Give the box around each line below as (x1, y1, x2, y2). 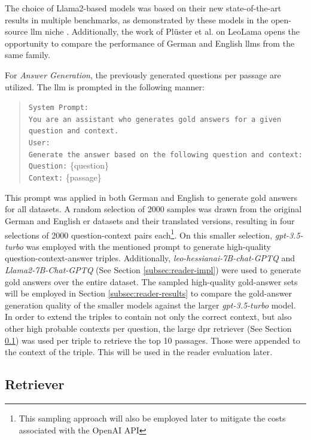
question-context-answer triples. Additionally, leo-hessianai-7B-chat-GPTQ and (5, 252, 295, 264)
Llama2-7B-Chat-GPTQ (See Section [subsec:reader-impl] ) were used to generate (5, 263, 301, 276)
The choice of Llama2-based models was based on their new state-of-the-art (5, 2, 282, 14)
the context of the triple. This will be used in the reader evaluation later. (5, 346, 273, 358)
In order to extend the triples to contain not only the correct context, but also (5, 310, 292, 323)
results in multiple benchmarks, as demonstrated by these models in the (5, 13, 269, 26)
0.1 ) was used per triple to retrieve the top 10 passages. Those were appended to (5, 334, 300, 346)
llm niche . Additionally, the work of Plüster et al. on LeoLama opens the (30, 25, 300, 38)
